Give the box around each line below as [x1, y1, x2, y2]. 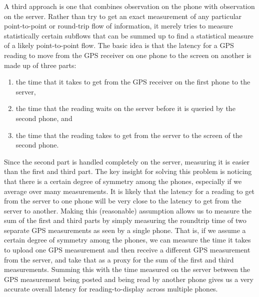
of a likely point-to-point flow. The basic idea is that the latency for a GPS [4, 40, 234, 50]
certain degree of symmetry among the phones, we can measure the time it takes [4, 234, 251, 245]
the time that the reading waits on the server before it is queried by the [15, 103, 235, 113]
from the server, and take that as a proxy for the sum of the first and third [4, 254, 234, 264]
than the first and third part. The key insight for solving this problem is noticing [4, 166, 252, 176]
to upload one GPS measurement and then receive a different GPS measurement [4, 244, 250, 255]
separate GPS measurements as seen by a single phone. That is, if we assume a [4, 224, 246, 235]
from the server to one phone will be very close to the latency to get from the [4, 195, 241, 206]
